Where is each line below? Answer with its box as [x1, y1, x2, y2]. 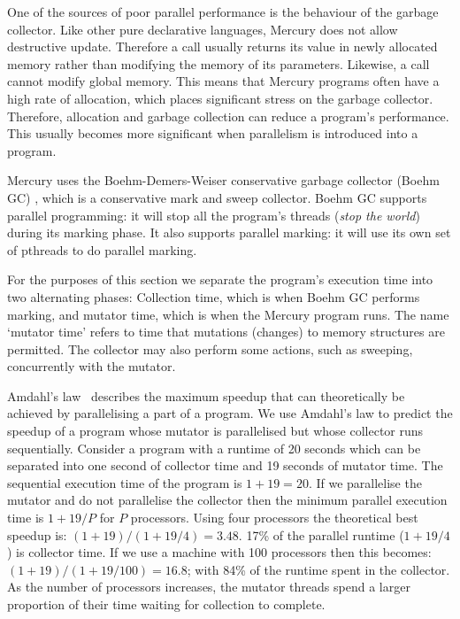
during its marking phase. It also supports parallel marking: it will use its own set [7, 223, 451, 242]
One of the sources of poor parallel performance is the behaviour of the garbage [7, 3, 439, 20]
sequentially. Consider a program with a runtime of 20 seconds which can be [7, 438, 421, 457]
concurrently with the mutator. [7, 357, 176, 375]
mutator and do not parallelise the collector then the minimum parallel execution [7, 491, 448, 509]
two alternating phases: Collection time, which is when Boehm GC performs [7, 287, 420, 306]
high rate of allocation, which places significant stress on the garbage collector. [7, 89, 433, 107]
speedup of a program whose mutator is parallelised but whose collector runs [7, 422, 424, 440]
